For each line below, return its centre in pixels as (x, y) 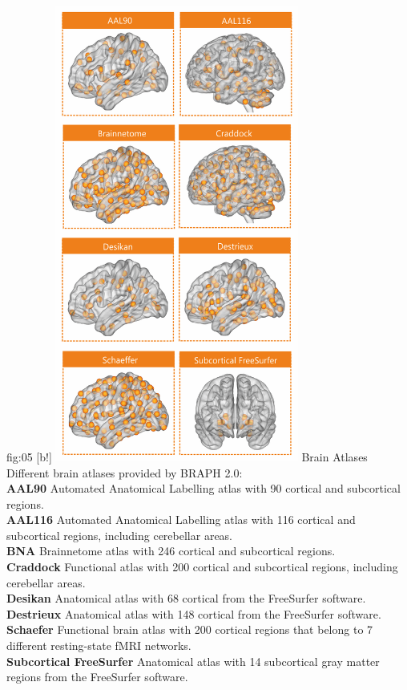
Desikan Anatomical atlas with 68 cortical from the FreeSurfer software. (186, 598)
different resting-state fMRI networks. (99, 645)
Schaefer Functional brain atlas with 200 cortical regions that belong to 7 (190, 629)
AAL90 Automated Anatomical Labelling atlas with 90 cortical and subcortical (203, 488)
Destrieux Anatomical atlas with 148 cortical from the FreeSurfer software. (194, 613)
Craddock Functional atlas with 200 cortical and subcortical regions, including (202, 567)
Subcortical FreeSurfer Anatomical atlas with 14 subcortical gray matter (193, 661)
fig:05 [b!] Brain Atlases (187, 456)
